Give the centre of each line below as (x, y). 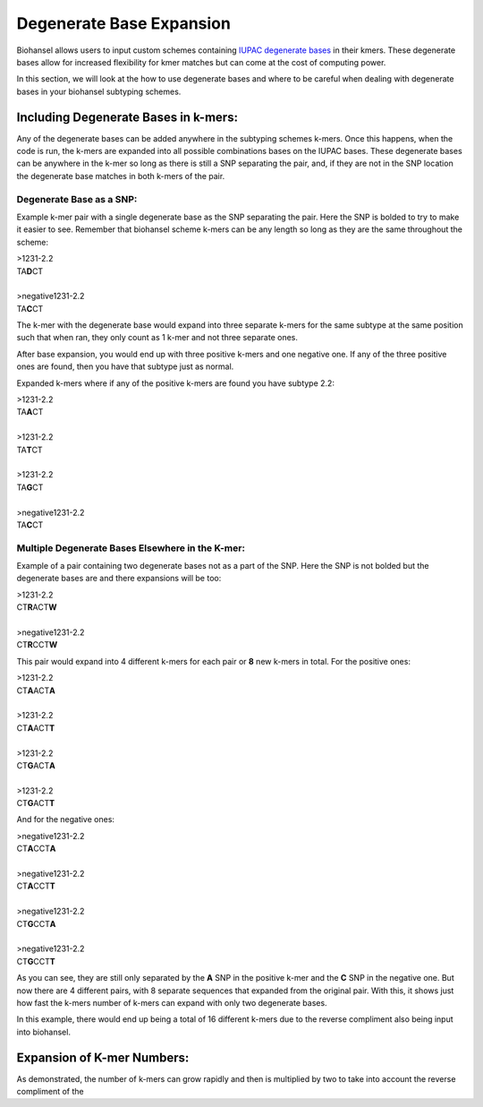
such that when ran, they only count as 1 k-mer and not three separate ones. (157, 338)
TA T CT (30, 450)
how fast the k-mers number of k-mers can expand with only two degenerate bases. (172, 1002)
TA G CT (30, 487)
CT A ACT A (36, 691)
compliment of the (50, 1092)
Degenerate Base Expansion (124, 23)
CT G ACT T (36, 803)
